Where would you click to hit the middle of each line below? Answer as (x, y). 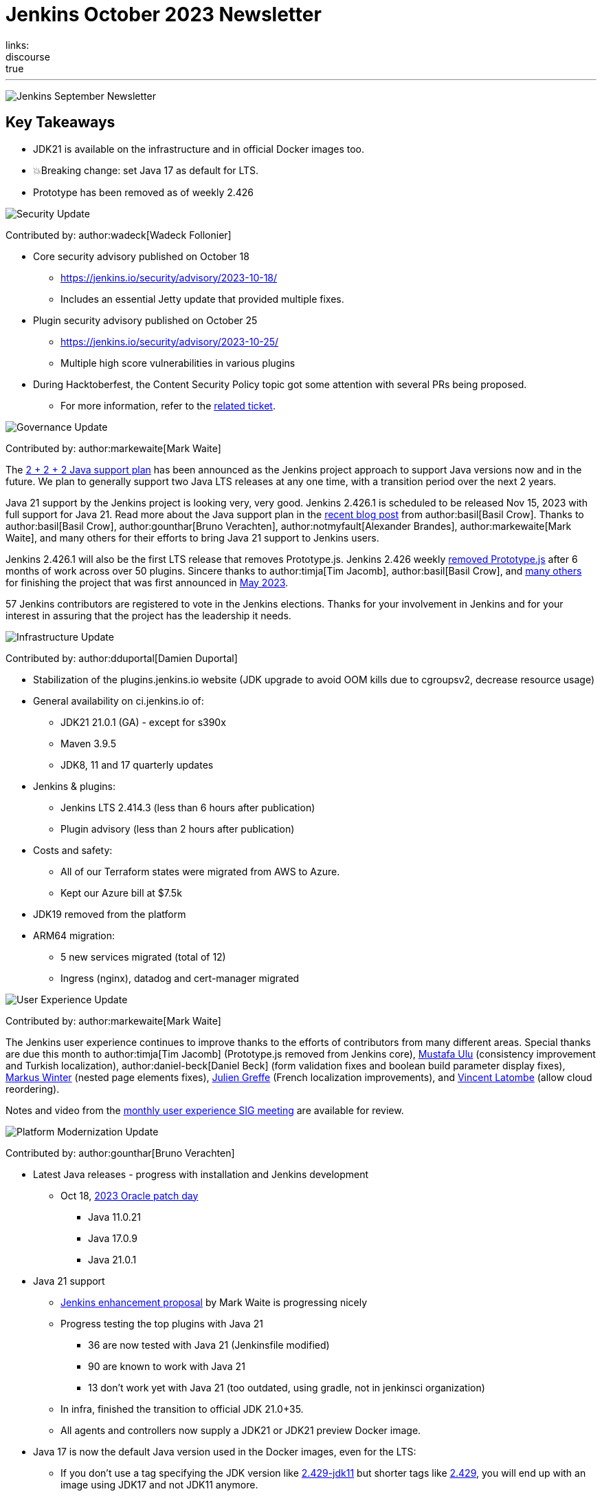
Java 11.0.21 (115, 1217)
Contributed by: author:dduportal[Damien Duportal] (122, 658)
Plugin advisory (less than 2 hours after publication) (178, 829)
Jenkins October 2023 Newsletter (164, 14)
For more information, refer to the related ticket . (168, 405)
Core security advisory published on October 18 (141, 256)
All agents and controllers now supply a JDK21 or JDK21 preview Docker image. (241, 1430)
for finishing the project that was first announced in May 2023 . (147, 582)
